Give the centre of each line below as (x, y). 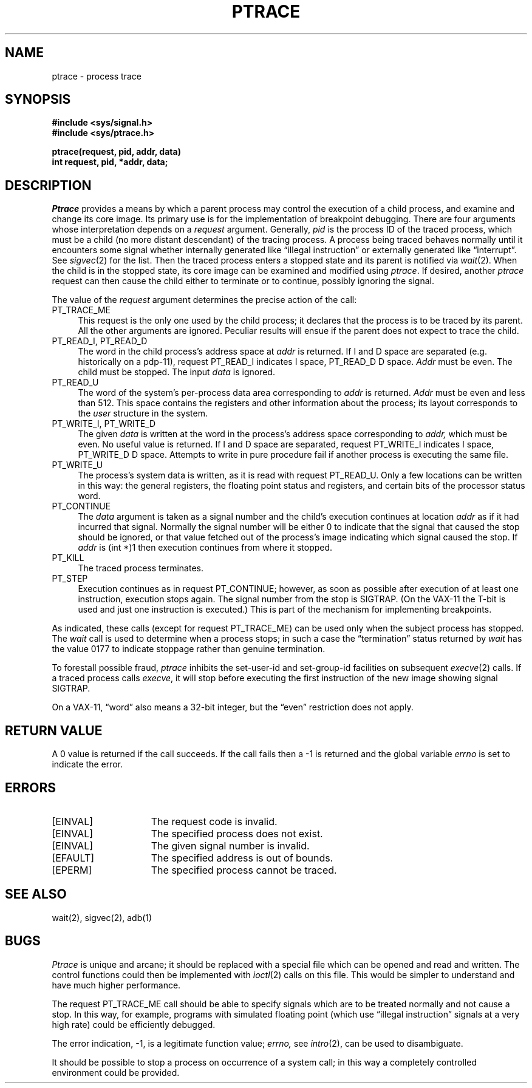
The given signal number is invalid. (230, 845)
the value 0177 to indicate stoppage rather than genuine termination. (189, 649)
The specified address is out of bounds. (242, 858)
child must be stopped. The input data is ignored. (176, 372)
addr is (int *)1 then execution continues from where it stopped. (205, 548)
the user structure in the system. (143, 413)
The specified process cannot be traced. (244, 870)
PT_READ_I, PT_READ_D (100, 341)
